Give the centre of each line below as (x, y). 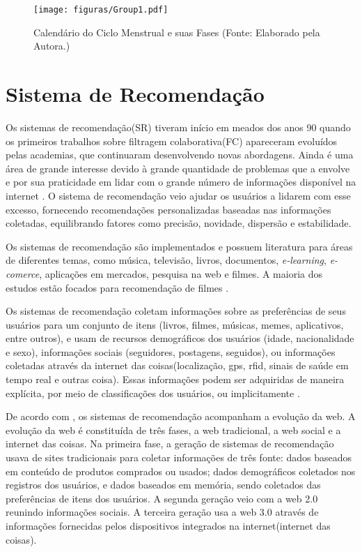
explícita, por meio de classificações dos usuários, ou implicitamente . (153, 393)
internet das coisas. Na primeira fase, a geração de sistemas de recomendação (170, 443)
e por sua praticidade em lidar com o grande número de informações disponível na (181, 182)
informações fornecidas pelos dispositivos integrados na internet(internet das (168, 525)
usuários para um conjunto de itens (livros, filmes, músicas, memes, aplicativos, (175, 324)
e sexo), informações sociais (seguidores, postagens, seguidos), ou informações (171, 351)
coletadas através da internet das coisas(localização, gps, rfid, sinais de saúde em (177, 365)
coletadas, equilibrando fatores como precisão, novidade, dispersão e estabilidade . (179, 223)
